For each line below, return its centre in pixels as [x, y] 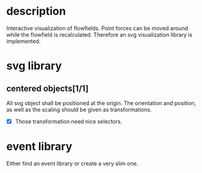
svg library [34, 66]
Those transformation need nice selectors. [69, 121]
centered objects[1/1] [48, 88]
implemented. [23, 41]
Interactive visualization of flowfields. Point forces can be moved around [97, 28]
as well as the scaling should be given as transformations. [79, 109]
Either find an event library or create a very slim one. [72, 163]
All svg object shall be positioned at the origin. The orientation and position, [101, 103]
